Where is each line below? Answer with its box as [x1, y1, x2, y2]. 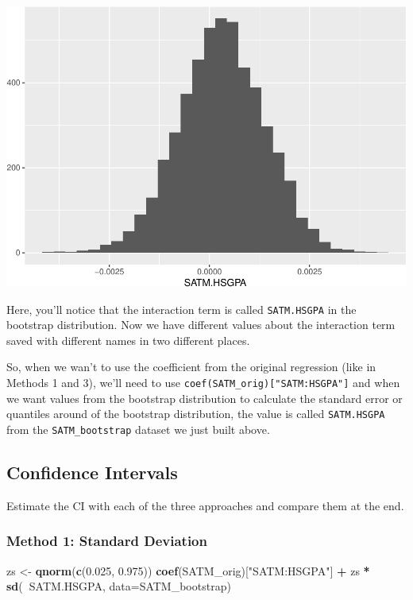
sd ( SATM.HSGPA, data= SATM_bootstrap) [6, 578, 231, 594]
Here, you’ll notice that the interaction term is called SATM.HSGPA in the [6, 300, 357, 317]
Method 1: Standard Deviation [6, 531, 207, 551]
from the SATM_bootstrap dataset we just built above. [6, 420, 270, 437]
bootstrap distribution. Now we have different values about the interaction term [6, 316, 396, 333]
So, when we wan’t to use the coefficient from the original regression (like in [6, 358, 376, 375]
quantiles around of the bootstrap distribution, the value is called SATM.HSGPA [6, 405, 385, 422]
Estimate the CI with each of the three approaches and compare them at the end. [6, 497, 404, 513]
